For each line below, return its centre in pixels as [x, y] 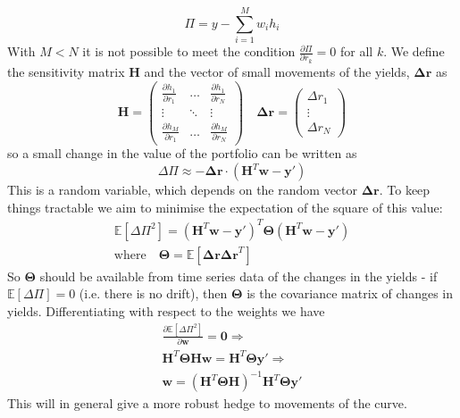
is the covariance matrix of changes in [350, 293]
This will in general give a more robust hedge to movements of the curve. [207, 403]
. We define [414, 51]
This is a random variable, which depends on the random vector [182, 190]
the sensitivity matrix [66, 71]
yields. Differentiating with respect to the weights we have [166, 311]
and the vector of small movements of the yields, [277, 71]
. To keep [405, 190]
